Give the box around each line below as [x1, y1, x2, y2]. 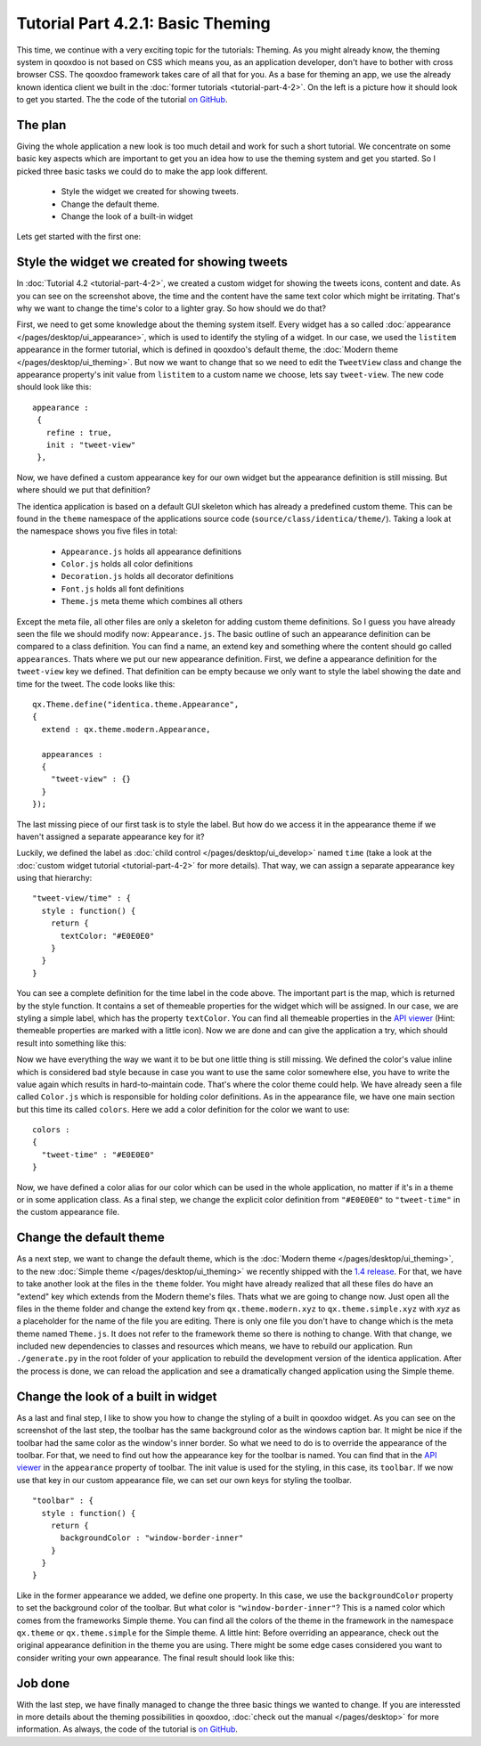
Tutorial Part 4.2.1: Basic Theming [16, 13, 271, 33]
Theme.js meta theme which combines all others [61, 596, 244, 607]
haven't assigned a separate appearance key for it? [16, 831, 205, 842]
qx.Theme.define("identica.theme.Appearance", [32, 699, 240, 709]
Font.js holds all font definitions [61, 583, 184, 594]
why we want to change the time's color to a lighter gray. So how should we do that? [16, 303, 327, 314]
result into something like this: [16, 1038, 126, 1048]
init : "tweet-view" [45, 439, 136, 450]
